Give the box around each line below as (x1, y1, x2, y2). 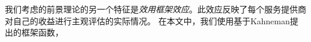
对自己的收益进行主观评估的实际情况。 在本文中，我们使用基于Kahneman (5, 14, 290, 27)
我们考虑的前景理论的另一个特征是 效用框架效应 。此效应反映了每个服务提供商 (5, 3, 306, 15)
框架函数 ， (21, 26, 63, 38)
